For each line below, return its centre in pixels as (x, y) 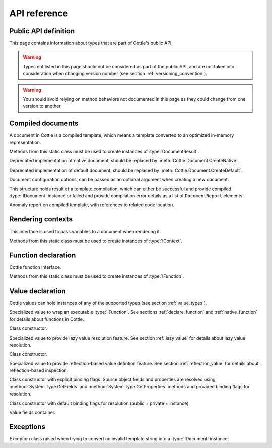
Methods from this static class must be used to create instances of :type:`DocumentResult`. (104, 152)
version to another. (43, 106)
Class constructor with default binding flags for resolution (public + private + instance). (100, 403)
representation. (25, 142)
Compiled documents (44, 123)
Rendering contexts (41, 219)
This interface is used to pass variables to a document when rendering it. (85, 232)
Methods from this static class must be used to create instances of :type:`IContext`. (96, 241)
